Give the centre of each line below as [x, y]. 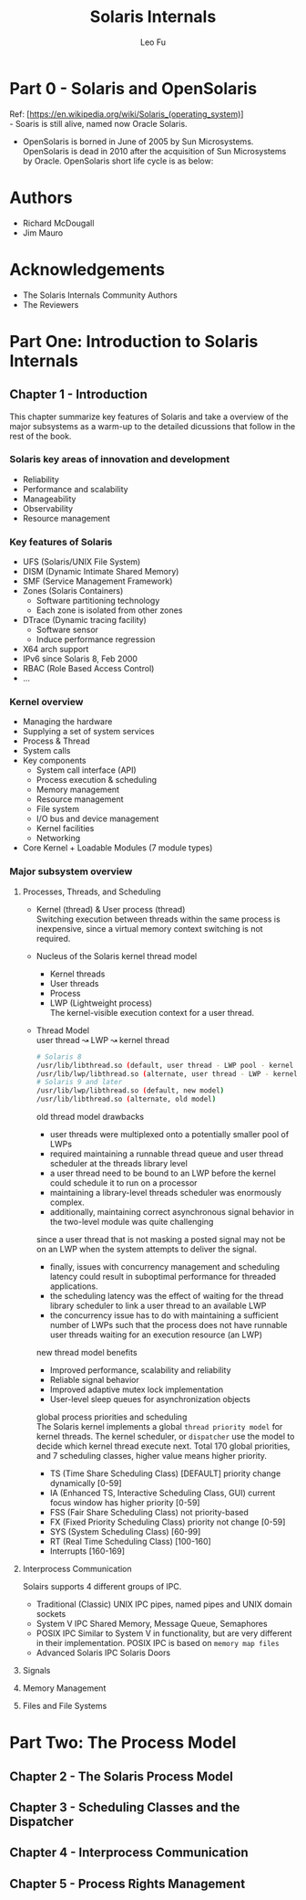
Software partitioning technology [98, 601]
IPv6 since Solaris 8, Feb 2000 [80, 659]
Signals [36, 1670]
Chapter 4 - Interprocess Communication [129, 1853]
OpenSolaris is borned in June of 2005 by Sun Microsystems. [138, 141]
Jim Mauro [43, 232]
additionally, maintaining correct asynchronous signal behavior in [172, 1212]
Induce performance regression [96, 639]
